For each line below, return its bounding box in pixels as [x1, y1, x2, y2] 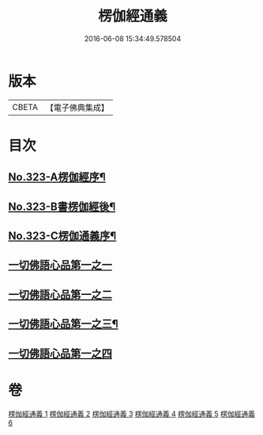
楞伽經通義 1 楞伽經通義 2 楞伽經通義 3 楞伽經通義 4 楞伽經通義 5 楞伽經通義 [8, 409, 255, 418]
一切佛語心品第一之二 [8, 288, 112, 301]
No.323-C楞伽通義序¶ [8, 229, 117, 243]
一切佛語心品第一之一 [8, 259, 112, 272]
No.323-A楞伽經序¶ [8, 171, 107, 184]
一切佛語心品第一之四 [8, 346, 112, 360]
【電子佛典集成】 [45, 102, 109, 113]
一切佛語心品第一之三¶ [8, 317, 118, 331]
